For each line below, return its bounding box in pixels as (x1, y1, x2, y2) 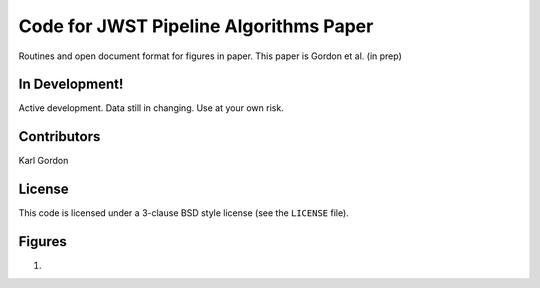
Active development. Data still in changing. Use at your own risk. (18, 102, 284, 114)
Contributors (18, 128, 101, 145)
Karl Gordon (18, 155, 69, 167)
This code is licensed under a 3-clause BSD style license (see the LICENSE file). (18, 207, 349, 219)
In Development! (18, 76, 124, 93)
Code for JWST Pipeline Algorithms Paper (18, 15, 374, 37)
